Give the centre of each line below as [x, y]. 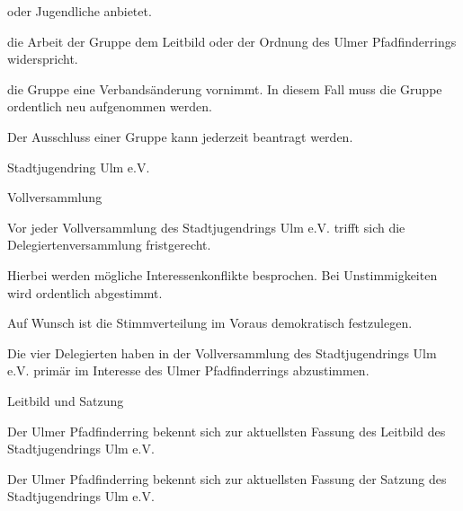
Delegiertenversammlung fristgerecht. [109, 245]
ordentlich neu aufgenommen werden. [110, 106]
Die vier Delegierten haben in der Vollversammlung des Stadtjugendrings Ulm [222, 352]
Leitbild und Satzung [66, 400]
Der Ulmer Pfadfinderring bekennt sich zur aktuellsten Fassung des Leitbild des [227, 431]
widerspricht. [43, 59]
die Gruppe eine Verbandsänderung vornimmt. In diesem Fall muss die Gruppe [225, 88]
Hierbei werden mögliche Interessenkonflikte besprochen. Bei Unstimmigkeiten [223, 274]
